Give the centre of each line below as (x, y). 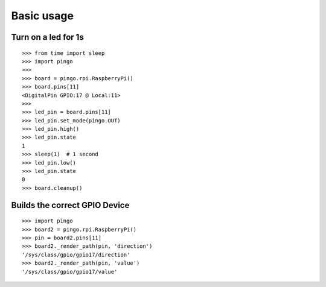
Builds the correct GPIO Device (70, 205)
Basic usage (42, 16)
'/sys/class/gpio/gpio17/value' (70, 272)
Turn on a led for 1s (47, 37)
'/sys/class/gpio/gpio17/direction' (76, 254)
